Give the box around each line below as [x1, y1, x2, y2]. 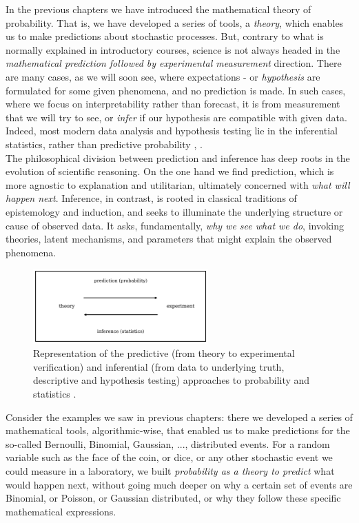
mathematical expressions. [6, 504, 116, 518]
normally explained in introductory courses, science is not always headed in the [6, 42, 340, 57]
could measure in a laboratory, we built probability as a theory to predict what [6, 463, 335, 478]
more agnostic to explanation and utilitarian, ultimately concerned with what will [6, 177, 350, 192]
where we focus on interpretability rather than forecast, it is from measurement [6, 96, 340, 111]
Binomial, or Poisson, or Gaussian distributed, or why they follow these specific [6, 491, 341, 505]
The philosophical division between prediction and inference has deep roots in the [6, 150, 350, 165]
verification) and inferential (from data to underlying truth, [33, 359, 285, 373]
